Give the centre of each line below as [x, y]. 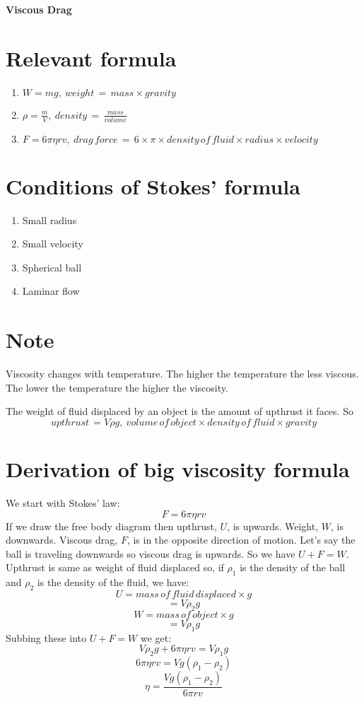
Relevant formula [91, 58]
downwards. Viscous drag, [62, 540]
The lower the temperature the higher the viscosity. [117, 387]
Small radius [49, 220]
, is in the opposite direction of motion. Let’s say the [241, 540]
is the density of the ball [293, 567]
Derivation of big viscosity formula [178, 469]
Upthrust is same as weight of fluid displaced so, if [115, 567]
